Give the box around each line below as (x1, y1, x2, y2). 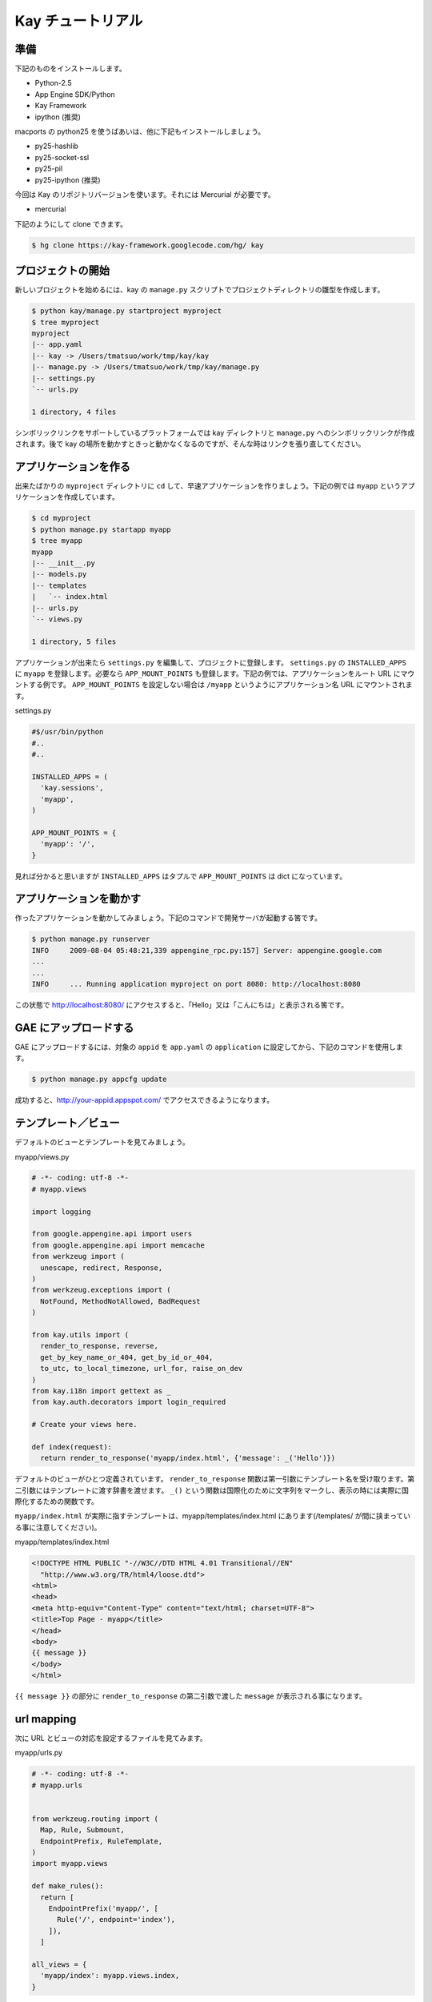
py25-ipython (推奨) (34, 175, 101, 184)
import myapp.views (31, 1859, 108, 1868)
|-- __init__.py (31, 558, 96, 568)
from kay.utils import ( (31, 1330, 130, 1339)
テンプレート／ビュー (14, 1116, 120, 1130)
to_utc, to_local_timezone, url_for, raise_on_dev (40, 1364, 243, 1373)
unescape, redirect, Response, (40, 1263, 163, 1272)
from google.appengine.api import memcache (31, 1240, 206, 1249)
